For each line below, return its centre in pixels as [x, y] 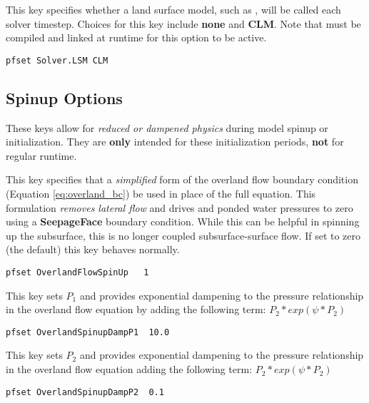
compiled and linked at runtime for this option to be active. [136, 37]
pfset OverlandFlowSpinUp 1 [77, 272]
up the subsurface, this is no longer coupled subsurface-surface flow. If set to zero [183, 235]
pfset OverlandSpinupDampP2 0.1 [85, 392]
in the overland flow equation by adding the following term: [136, 309]
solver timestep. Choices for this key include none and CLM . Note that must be [183, 23]
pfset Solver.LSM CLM [57, 60]
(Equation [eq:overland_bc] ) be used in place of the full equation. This [161, 194]
